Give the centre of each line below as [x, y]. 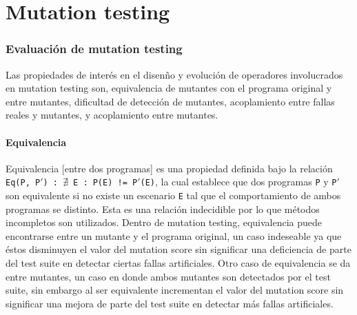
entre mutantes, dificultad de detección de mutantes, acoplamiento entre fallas [170, 101]
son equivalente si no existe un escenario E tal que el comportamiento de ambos [173, 195]
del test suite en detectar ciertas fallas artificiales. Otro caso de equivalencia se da [178, 263]
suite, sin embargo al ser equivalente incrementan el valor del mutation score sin [175, 290]
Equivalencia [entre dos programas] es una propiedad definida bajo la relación [169, 168]
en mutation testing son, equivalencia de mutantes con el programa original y [169, 88]
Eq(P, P [23, 183]
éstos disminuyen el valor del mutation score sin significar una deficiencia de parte [178, 249]
